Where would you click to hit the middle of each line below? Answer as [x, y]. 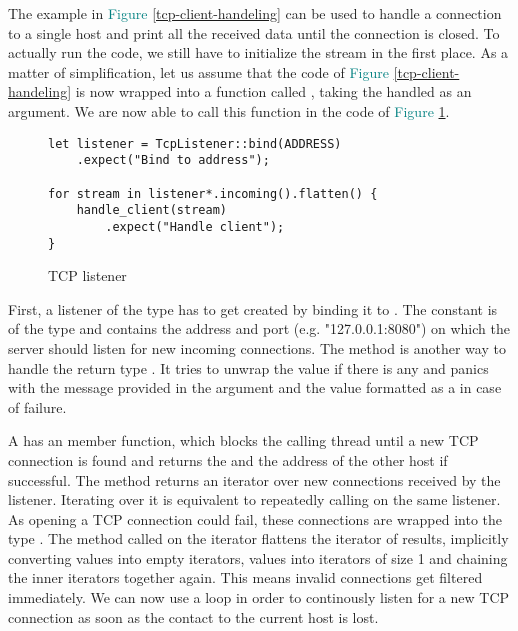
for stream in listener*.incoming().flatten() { [213, 193]
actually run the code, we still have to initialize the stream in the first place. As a [258, 52]
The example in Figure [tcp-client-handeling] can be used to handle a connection [255, 13]
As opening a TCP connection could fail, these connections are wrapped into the [255, 518]
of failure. [37, 406]
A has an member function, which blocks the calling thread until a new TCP [243, 440]
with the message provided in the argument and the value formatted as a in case [255, 387]
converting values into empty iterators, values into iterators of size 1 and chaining [258, 557]
